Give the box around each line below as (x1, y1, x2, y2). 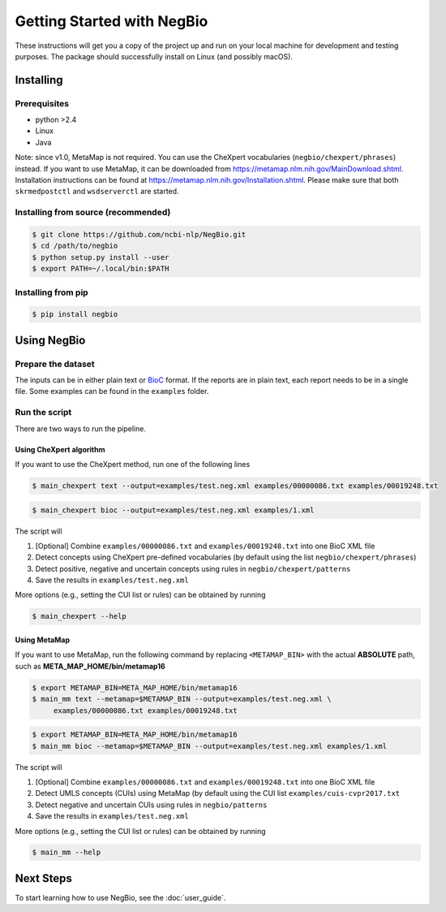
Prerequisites (15, 97, 69, 109)
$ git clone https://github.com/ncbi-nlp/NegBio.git (32, 230, 247, 239)
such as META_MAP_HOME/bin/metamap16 (15, 661, 165, 671)
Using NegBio (15, 333, 86, 347)
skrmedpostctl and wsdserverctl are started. (15, 187, 179, 197)
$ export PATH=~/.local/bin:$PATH (32, 264, 169, 274)
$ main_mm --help (32, 848, 101, 857)
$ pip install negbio (32, 309, 118, 319)
